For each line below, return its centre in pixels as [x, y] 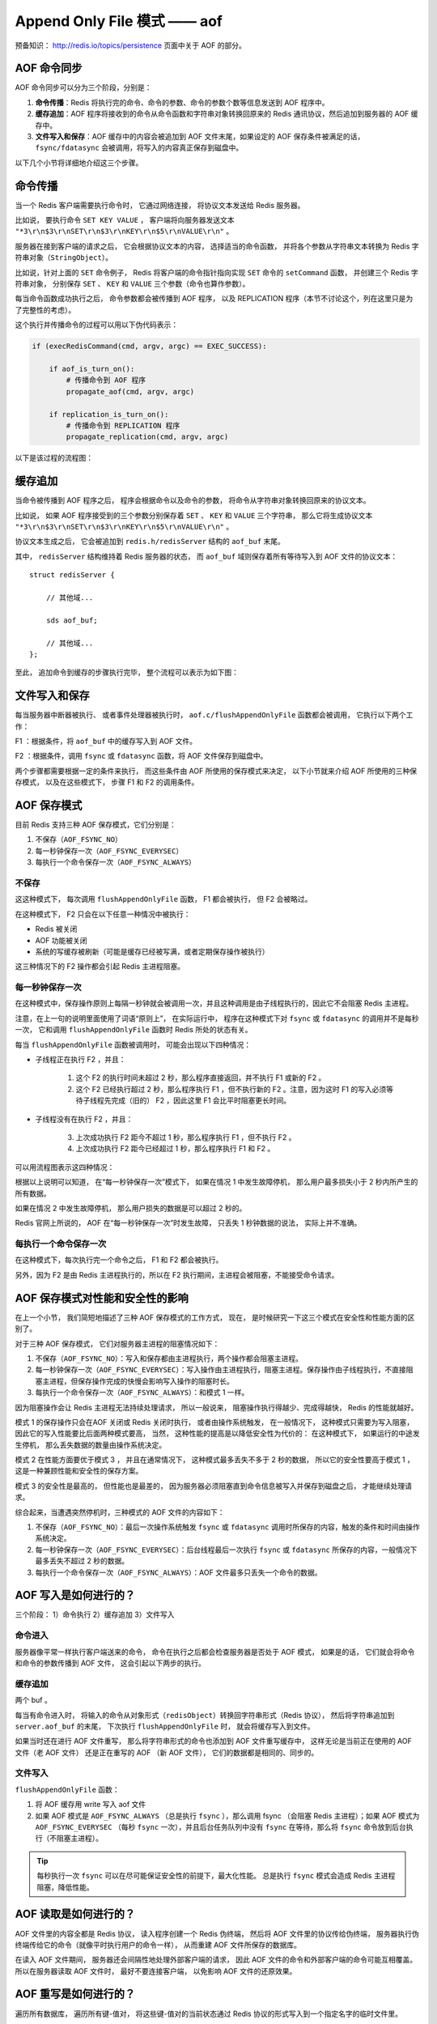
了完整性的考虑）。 [45, 310]
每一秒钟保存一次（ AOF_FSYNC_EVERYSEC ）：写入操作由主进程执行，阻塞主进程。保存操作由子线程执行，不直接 [221, 1370]
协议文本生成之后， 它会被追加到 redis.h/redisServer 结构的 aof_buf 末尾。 [150, 542]
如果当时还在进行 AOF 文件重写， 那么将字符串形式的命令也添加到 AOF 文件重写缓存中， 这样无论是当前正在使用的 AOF [214, 1741]
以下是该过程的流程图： [54, 458]
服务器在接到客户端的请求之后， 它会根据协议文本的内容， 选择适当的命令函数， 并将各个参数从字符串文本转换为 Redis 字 [217, 246]
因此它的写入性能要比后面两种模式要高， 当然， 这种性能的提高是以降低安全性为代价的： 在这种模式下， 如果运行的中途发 [217, 1434]
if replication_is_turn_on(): [109, 414]
